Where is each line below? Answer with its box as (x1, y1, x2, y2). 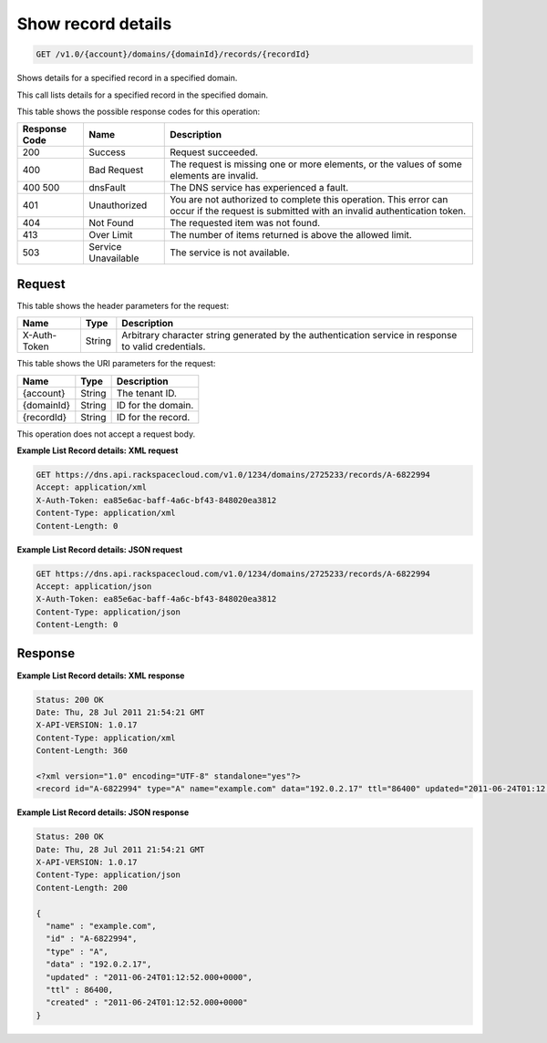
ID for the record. (116, 410, 191, 423)
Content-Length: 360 (36, 746, 128, 756)
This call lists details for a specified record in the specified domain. (16, 89, 269, 100)
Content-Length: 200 (36, 883, 128, 893)
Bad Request (88, 164, 144, 177)
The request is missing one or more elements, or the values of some (170, 158, 462, 170)
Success (88, 146, 127, 159)
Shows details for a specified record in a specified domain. (16, 73, 238, 84)
